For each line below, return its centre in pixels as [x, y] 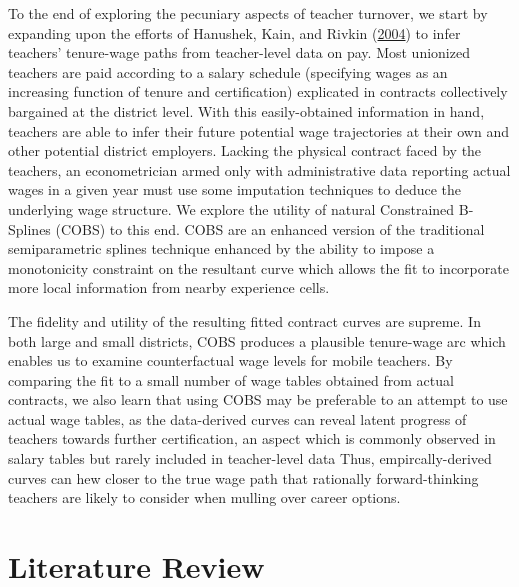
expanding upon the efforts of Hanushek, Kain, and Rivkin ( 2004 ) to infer [234, 32]
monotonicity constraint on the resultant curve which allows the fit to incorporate [258, 267]
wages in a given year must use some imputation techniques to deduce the [235, 189]
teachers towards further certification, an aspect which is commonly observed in [252, 438]
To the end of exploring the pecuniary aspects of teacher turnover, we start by [248, 13]
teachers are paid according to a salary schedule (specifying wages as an [228, 71]
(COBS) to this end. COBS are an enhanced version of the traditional [270, 228]
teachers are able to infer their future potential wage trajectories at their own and [258, 130]
